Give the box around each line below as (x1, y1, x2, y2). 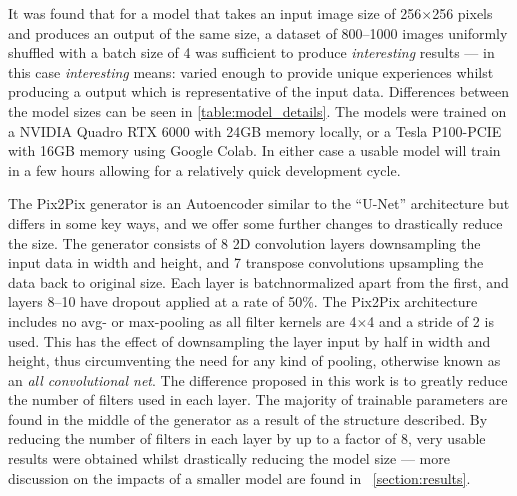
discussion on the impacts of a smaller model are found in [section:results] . (8, 467, 471, 488)
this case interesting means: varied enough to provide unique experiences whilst (8, 61, 494, 82)
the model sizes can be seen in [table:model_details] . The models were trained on (8, 100, 507, 121)
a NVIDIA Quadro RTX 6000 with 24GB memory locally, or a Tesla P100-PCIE (8, 120, 502, 141)
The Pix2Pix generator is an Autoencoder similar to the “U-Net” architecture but (8, 193, 510, 214)
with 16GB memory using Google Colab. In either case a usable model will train (8, 140, 501, 161)
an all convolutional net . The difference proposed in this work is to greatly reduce (8, 369, 508, 390)
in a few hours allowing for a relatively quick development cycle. (8, 159, 401, 180)
